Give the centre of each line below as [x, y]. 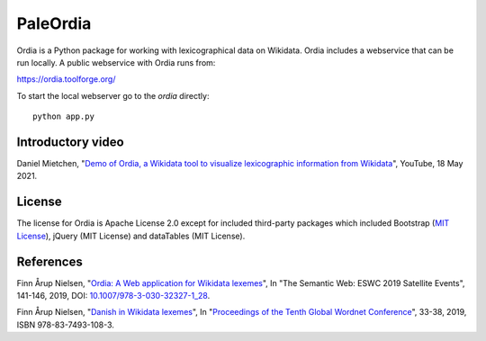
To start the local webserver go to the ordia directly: [113, 95]
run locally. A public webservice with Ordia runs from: [116, 62]
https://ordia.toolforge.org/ [66, 79]
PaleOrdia [54, 23]
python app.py [63, 117]
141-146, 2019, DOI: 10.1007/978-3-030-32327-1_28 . [113, 296]
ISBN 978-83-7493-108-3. [65, 325]
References [49, 261]
